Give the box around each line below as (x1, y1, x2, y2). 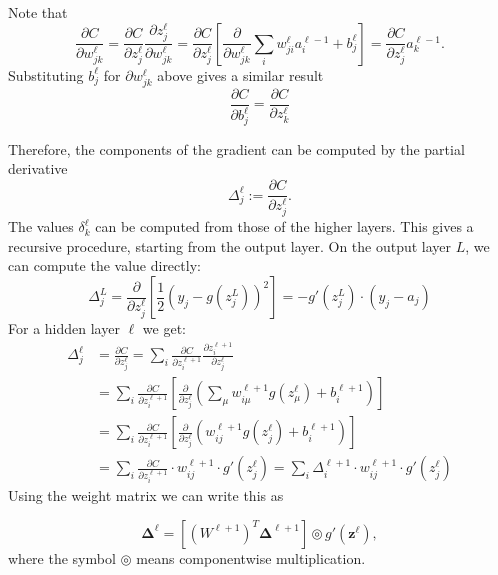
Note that (8, 2, 68, 22)
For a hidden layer (8, 318, 120, 338)
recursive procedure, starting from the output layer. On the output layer (8, 235, 452, 256)
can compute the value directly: (8, 255, 201, 276)
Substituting (8, 64, 84, 85)
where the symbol (8, 547, 116, 568)
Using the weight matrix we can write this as (8, 485, 284, 506)
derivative (8, 158, 68, 179)
